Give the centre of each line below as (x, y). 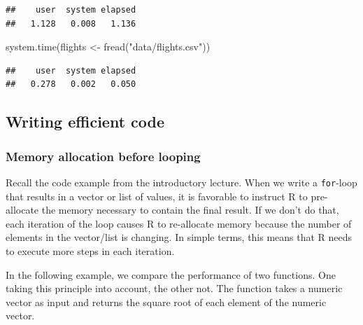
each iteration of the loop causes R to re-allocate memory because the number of (179, 223)
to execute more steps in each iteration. (90, 251)
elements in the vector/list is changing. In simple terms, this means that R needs (179, 237)
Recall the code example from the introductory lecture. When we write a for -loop (181, 182)
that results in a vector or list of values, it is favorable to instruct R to (157, 196)
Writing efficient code (85, 122)
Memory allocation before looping (103, 156)
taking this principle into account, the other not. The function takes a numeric (174, 288)
